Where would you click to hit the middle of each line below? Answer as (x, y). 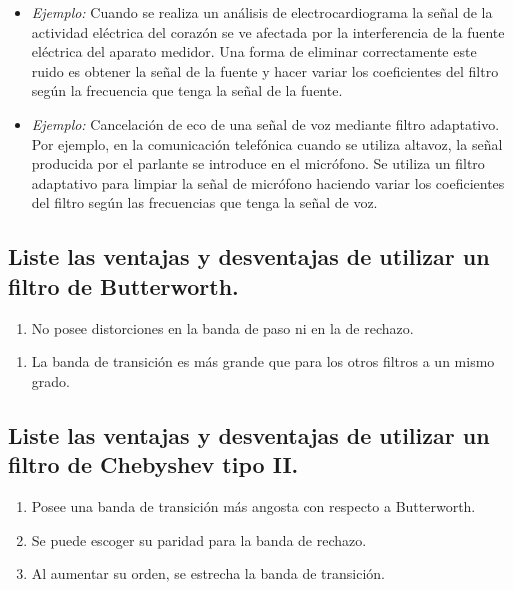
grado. (50, 380)
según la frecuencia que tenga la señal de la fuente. (187, 90)
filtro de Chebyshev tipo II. (153, 464)
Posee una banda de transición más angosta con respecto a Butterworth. (253, 505)
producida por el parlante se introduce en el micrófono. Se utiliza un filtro (258, 163)
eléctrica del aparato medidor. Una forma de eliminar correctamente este (254, 51)
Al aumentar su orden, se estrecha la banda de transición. (208, 573)
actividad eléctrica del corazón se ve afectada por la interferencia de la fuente (268, 31)
